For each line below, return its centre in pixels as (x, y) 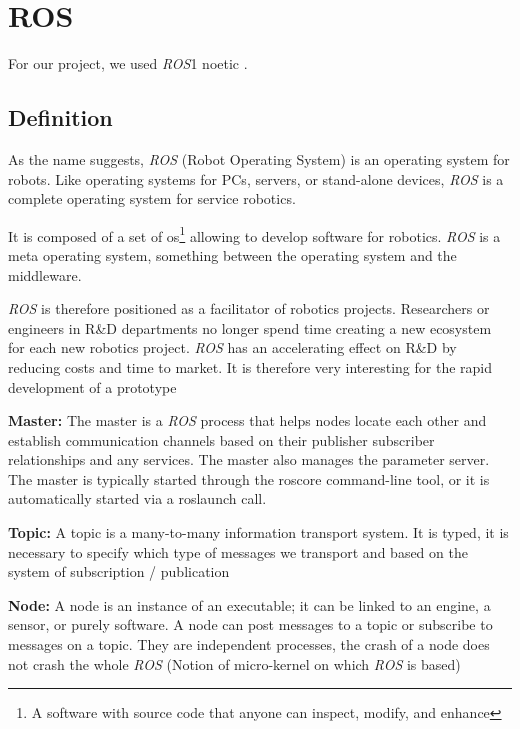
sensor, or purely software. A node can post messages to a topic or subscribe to (250, 624)
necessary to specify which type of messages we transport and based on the (238, 551)
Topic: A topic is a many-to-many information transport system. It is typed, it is (258, 532)
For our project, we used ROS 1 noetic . (128, 63)
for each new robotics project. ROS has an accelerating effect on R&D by (232, 347)
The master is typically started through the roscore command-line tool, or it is (249, 478)
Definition (60, 117)
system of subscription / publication (119, 571)
